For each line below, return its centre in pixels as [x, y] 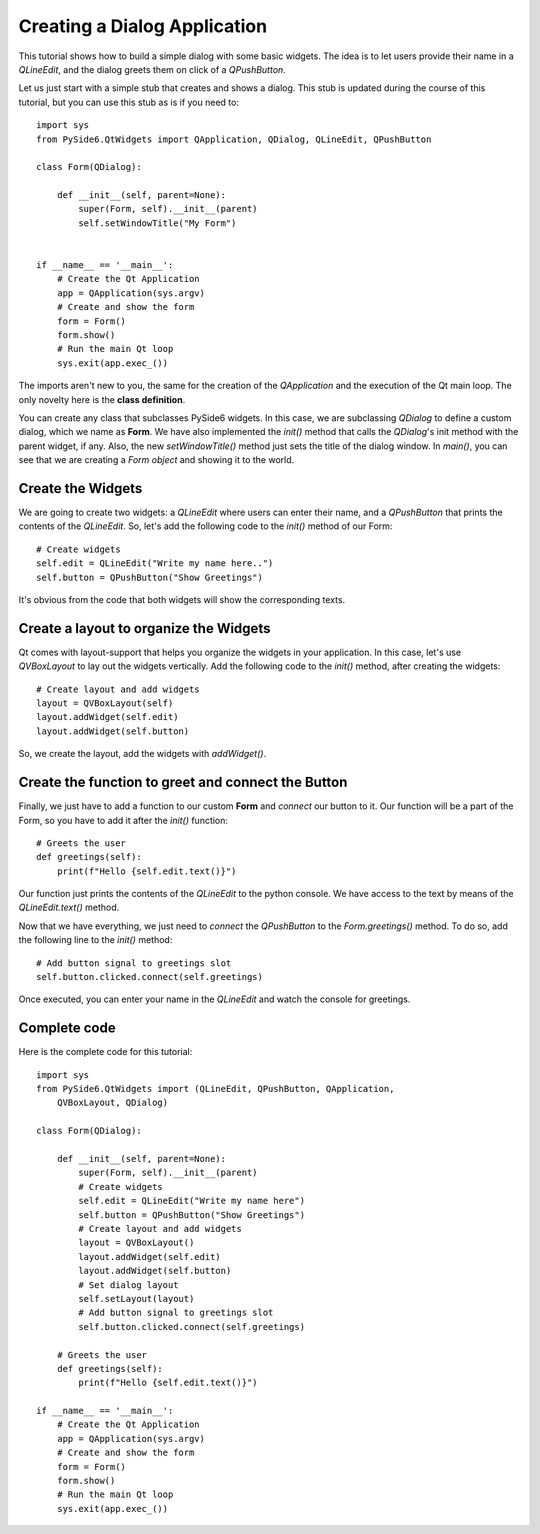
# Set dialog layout [128, 1284]
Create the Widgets [80, 488]
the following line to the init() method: [95, 940]
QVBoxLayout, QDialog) [112, 1103]
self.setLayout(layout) [136, 1298]
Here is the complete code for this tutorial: [105, 1052]
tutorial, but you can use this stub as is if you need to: [129, 102]
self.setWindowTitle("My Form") [157, 223]
